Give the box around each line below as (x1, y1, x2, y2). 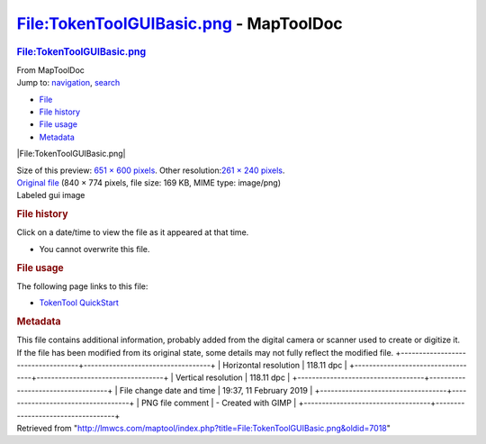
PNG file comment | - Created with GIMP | (140, 397, 297, 409)
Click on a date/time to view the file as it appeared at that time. (16, 227, 249, 238)
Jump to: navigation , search (16, 77, 121, 88)
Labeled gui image (16, 190, 85, 201)
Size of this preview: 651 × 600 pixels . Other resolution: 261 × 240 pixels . (16, 165, 285, 176)
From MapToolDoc (16, 64, 85, 76)
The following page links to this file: (16, 280, 148, 292)
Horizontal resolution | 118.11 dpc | (221, 360, 347, 371)
